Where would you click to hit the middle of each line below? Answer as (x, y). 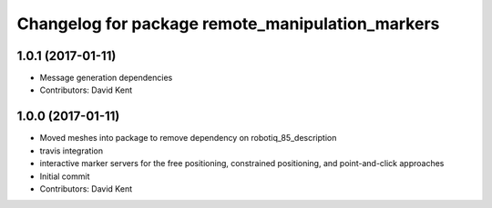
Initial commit (65, 176)
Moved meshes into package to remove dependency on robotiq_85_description (188, 138)
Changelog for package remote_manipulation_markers (228, 24)
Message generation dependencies (106, 78)
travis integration (72, 151)
